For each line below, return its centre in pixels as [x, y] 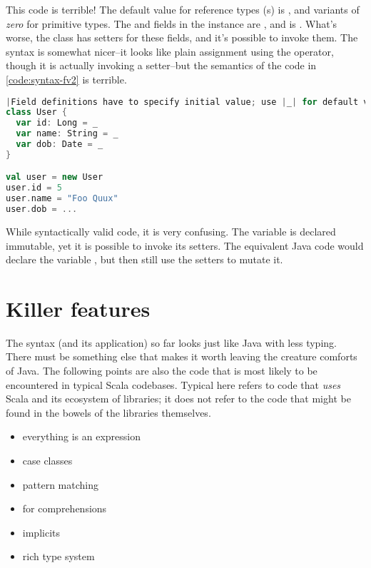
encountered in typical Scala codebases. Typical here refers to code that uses [173, 384]
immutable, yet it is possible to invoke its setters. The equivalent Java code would [185, 245]
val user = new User [55, 177]
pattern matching [61, 484]
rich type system [59, 556]
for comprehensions [65, 508]
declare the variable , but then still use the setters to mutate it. [144, 259]
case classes [47, 461]
